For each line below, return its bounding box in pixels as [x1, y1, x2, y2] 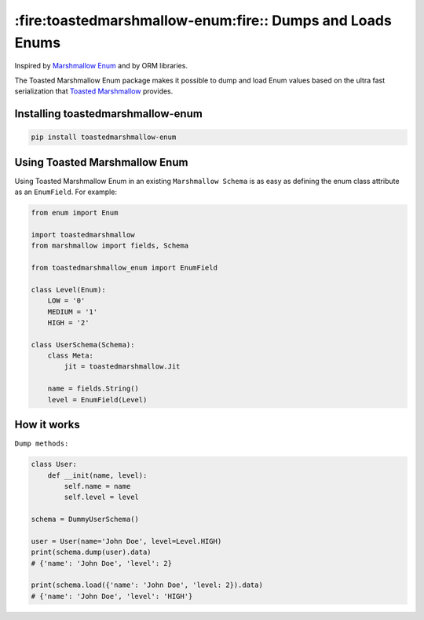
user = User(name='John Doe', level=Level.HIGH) [31, 537, 222, 545]
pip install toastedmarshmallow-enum [31, 133, 177, 141]
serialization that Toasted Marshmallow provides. [14, 86, 174, 96]
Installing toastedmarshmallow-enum [14, 107, 203, 120]
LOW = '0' [47, 296, 86, 306]
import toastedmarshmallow [31, 230, 135, 239]
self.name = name [64, 482, 131, 490]
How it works [14, 418, 80, 431]
